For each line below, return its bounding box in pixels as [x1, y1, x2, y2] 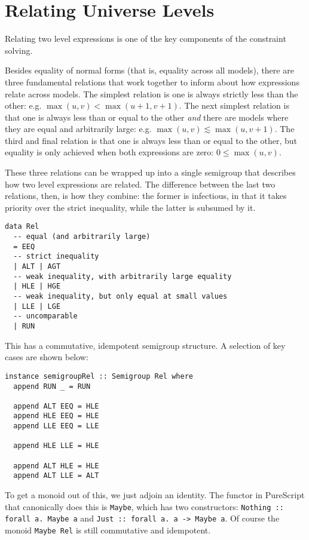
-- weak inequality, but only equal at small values [13, 292, 228, 301]
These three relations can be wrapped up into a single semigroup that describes [5, 166, 296, 179]
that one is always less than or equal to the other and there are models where [5, 111, 289, 123]
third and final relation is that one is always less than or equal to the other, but [5, 134, 298, 146]
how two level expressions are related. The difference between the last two [5, 177, 276, 190]
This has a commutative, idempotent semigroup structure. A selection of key [5, 339, 286, 351]
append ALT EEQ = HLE [13, 401, 99, 410]
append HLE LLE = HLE [13, 441, 99, 450]
